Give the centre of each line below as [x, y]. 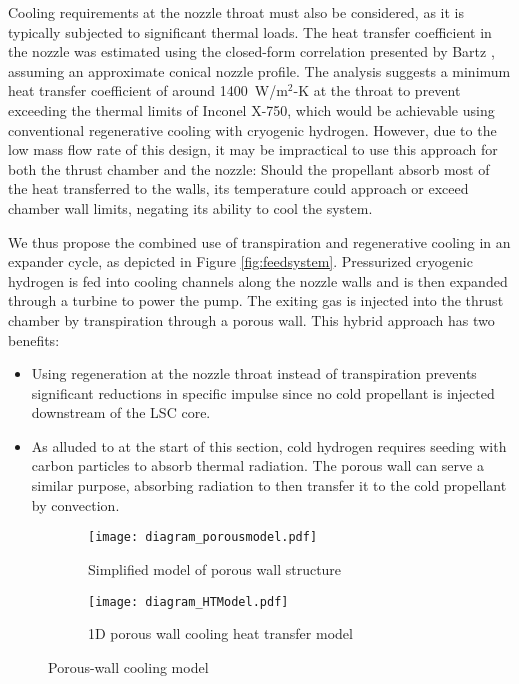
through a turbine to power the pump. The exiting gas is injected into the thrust [256, 300]
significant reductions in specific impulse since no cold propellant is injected [263, 392]
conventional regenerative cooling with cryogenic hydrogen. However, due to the [252, 129]
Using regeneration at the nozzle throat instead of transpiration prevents [254, 373]
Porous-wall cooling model [128, 666]
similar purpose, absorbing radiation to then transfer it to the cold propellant [269, 485]
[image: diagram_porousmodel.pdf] [203, 537]
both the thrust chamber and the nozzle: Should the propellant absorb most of [249, 168]
